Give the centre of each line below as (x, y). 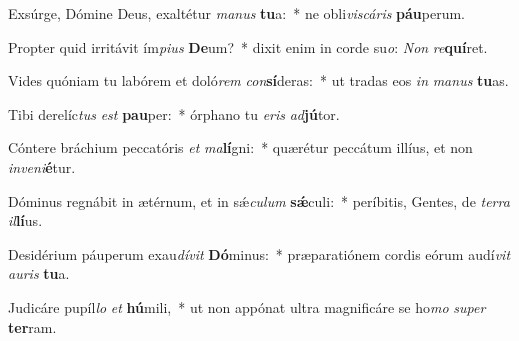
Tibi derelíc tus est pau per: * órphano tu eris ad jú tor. (174, 113)
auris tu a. (39, 273)
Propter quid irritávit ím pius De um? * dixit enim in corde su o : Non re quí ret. (248, 46)
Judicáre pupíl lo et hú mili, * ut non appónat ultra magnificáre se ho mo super (247, 306)
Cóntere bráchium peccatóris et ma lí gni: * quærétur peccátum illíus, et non (240, 147)
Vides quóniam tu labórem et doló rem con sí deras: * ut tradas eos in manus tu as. (258, 80)
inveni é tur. (42, 166)
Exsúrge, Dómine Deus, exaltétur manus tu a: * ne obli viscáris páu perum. (237, 13)
